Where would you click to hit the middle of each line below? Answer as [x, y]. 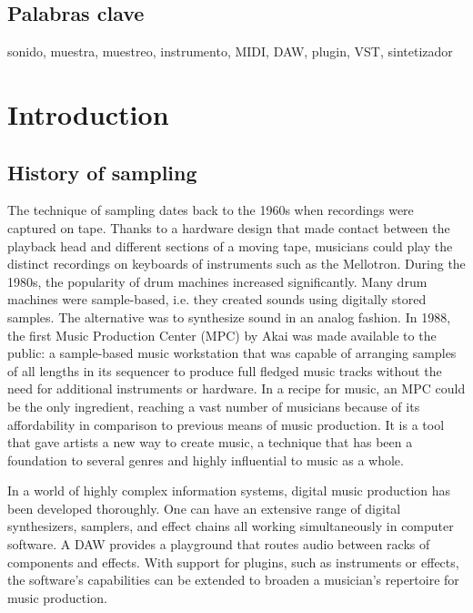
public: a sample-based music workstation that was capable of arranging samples [232, 353]
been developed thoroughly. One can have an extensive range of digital [204, 508]
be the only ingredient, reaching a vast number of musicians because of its [214, 406]
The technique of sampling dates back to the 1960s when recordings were [211, 210]
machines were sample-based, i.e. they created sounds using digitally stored [217, 299]
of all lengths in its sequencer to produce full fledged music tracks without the [225, 370]
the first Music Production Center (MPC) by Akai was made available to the [222, 335]
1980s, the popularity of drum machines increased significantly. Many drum [217, 281]
